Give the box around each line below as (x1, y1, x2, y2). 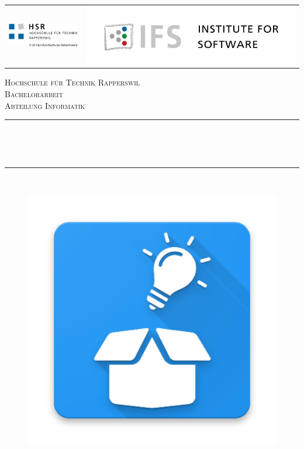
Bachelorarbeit (5, 87, 63, 100)
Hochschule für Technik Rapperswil (5, 76, 140, 88)
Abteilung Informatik (5, 99, 85, 111)
